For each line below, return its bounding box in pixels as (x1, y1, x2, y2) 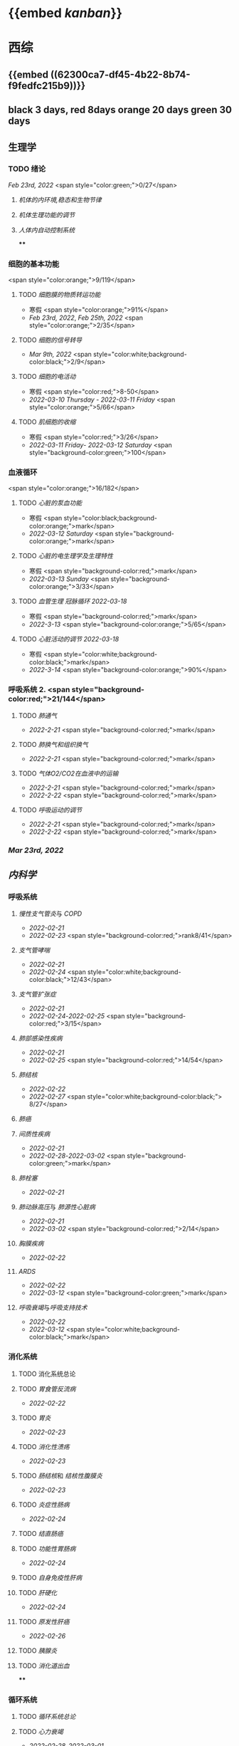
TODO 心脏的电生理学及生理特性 (18, 552, 113, 560)
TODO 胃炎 (18, 1413, 51, 1422)
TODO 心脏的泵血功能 (18, 498, 83, 507)
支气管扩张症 (18, 990, 56, 998)
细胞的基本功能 (8, 258, 60, 268)
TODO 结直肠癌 (18, 1529, 63, 1537)
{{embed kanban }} (8, 5, 123, 21)
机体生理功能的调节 (18, 210, 75, 219)
